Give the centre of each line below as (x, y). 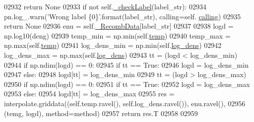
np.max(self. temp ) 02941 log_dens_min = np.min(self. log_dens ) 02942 (113, 45)
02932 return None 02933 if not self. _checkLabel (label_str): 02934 (105, 6)
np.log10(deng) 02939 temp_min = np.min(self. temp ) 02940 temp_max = (117, 35)
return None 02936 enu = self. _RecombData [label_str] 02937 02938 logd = (119, 26)
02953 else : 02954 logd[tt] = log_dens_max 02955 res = (89, 94)
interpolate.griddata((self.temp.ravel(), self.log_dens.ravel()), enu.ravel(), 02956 (125, 103)
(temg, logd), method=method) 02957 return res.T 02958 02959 (101, 113)
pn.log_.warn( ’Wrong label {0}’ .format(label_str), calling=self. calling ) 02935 (123, 16)
